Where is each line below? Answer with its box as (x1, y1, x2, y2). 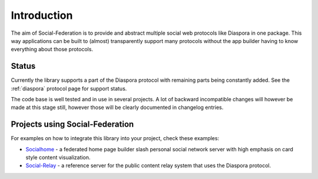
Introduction (11, 9, 73, 22)
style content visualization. (25, 154, 91, 161)
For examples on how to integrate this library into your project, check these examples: (11, 135, 220, 142)
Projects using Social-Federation (11, 120, 134, 130)
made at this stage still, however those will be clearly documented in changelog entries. (11, 104, 224, 111)
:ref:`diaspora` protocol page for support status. (11, 85, 127, 92)
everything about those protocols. (11, 46, 94, 53)
